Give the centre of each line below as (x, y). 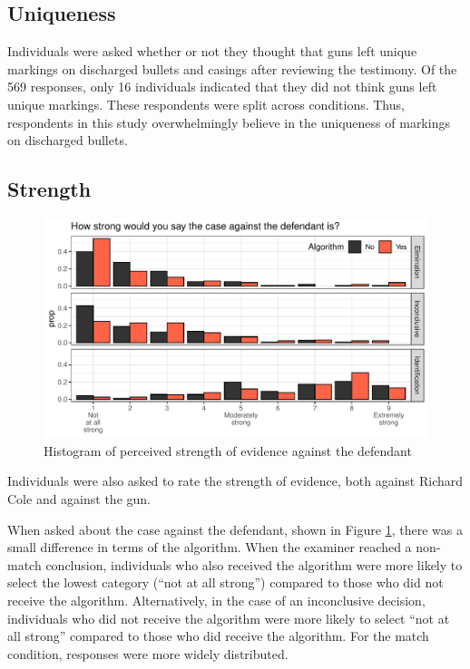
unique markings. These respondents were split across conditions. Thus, (206, 104)
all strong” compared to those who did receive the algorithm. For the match (218, 636)
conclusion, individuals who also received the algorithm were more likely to (254, 564)
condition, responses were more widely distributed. (148, 653)
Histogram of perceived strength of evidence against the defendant (228, 450)
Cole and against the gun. (79, 498)
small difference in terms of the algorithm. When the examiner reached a (210, 547)
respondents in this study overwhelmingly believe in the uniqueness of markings (229, 122)
